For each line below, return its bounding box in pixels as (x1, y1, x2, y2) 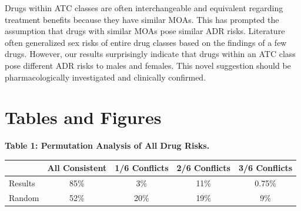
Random (9, 192, 39, 204)
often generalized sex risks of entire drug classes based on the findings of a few (5, 36, 287, 48)
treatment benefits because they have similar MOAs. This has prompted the (5, 13, 279, 25)
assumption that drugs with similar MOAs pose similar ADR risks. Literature (5, 25, 285, 37)
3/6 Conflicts (238, 162, 293, 174)
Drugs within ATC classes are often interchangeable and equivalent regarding (5, 2, 283, 14)
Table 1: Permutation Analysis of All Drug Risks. (5, 139, 210, 152)
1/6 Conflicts (115, 162, 169, 174)
